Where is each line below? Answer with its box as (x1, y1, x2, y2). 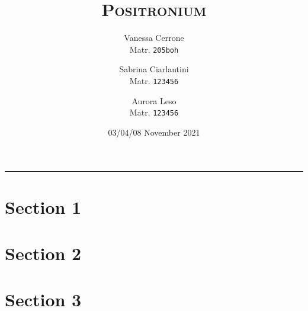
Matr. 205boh (129, 43, 179, 55)
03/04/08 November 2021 (108, 126, 200, 138)
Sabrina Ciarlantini (119, 63, 189, 75)
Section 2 (5, 241, 82, 265)
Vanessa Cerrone (124, 31, 184, 44)
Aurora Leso (131, 94, 177, 107)
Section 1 (5, 194, 82, 219)
